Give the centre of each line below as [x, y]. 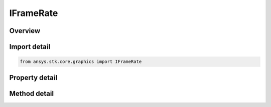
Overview [25, 31]
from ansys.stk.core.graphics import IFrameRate [81, 62]
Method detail [32, 93]
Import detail [30, 47]
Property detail [33, 77]
